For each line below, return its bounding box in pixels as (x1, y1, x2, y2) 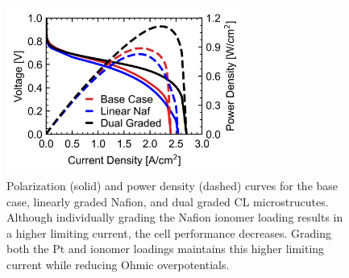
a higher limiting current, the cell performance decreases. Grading (6, 224, 332, 241)
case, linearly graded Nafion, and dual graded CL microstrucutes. (6, 193, 329, 210)
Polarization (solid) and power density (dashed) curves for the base (6, 176, 339, 193)
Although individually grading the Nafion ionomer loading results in (6, 209, 343, 226)
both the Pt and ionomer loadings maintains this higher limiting (6, 240, 325, 257)
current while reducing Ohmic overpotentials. (6, 255, 230, 272)
